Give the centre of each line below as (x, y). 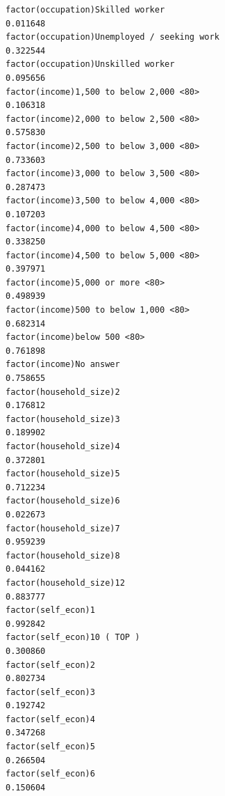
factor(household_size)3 (63, 419)
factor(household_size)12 (65, 583)
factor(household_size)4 (63, 446)
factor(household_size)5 (63, 474)
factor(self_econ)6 (50, 774)
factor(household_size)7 (63, 528)
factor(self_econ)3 (50, 692)
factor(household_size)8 (63, 555)
